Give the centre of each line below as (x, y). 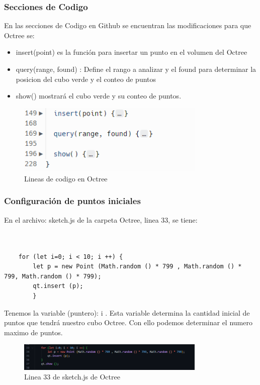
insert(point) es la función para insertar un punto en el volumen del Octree (132, 52)
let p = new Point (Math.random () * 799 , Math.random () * (137, 267)
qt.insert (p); (58, 286)
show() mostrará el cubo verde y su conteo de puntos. (99, 96)
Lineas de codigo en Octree (66, 178)
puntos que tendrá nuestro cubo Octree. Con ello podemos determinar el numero (128, 322)
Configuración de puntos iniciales (72, 201)
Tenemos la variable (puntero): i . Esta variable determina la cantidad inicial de (127, 312)
